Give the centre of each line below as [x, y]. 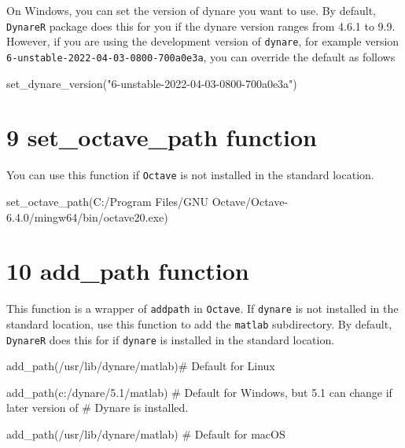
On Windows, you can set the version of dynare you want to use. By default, [191, 10]
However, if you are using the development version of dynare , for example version [203, 41]
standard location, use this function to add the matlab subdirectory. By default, [199, 323]
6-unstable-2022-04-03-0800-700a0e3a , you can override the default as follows [201, 56]
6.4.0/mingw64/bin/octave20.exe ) [87, 217]
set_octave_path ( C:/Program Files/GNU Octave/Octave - [147, 201]
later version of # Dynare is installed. [98, 408]
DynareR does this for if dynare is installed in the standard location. [171, 339]
